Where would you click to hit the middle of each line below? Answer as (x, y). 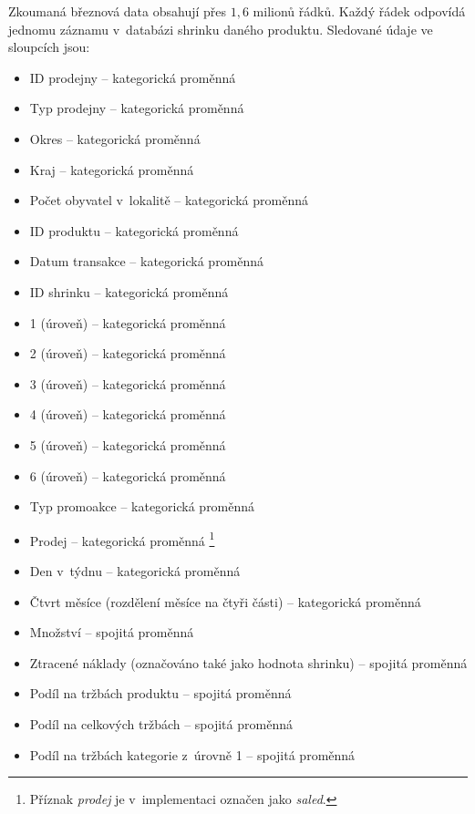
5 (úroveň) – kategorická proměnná (128, 444)
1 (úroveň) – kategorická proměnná (128, 322)
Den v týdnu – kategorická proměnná (135, 570)
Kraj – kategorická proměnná (112, 169)
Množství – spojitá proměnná (112, 632)
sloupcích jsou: (49, 47)
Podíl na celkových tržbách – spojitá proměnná (161, 723)
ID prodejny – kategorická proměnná (133, 77)
